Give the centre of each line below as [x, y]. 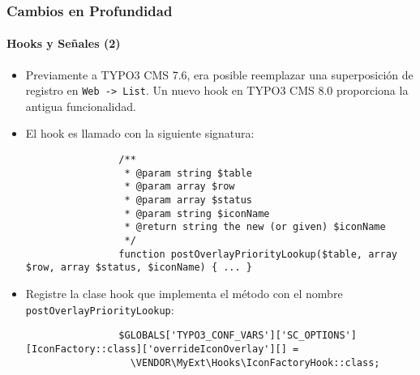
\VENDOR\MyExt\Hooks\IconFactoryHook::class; [255, 362]
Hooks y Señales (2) [64, 43]
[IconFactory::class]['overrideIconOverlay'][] [156, 349]
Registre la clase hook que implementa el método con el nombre [184, 293]
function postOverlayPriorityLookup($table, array [258, 254]
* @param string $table [188, 173]
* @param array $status [188, 200]
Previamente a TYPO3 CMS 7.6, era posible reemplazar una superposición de [219, 74]
